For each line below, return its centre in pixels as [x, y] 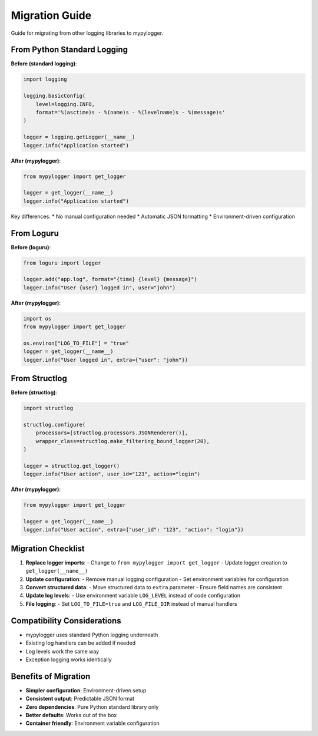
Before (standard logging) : [44, 64]
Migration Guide [51, 15]
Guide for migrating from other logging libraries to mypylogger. [87, 33]
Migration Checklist [48, 548]
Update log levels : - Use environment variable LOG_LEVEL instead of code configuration [133, 596]
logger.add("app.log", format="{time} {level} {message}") [110, 279]
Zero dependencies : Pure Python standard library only [92, 707]
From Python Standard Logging [69, 50]
